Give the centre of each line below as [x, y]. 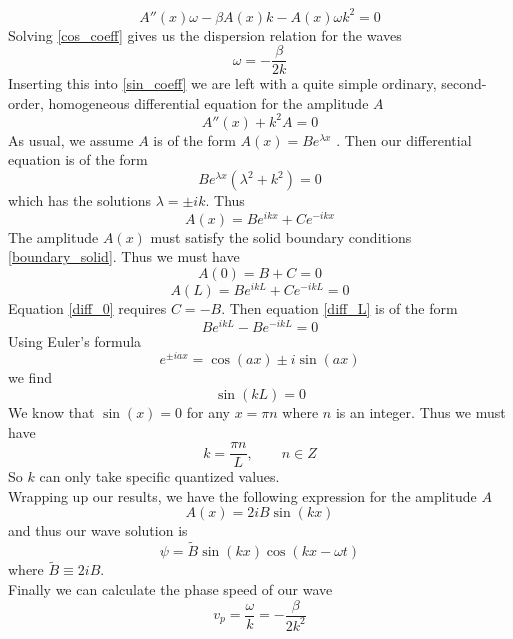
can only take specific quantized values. [159, 476]
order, [26, 102]
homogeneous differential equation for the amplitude [208, 102]
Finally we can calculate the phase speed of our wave [170, 588]
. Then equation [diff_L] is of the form [339, 307]
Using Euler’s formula [75, 340]
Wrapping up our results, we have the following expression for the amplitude [242, 495]
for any [208, 411]
